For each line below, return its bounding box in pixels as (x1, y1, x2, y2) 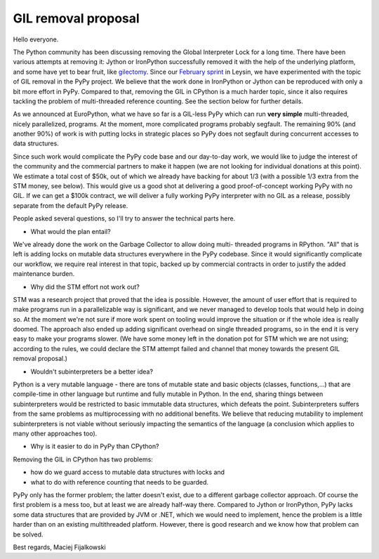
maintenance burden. (13, 270, 75, 278)
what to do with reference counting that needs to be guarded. (30, 478, 209, 486)
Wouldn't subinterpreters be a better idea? (30, 367, 154, 376)
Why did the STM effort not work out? (30, 282, 140, 291)
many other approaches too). (13, 429, 98, 438)
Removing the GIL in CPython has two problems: (13, 455, 154, 463)
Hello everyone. (13, 35, 59, 44)
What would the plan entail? (30, 227, 112, 235)
